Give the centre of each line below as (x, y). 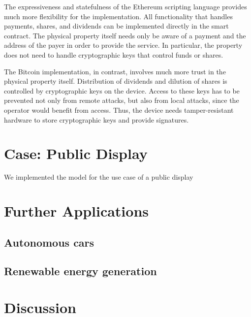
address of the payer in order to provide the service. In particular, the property (123, 45)
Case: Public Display (76, 153)
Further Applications (77, 211)
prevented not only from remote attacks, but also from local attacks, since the (122, 100)
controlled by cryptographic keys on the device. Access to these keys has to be (122, 90)
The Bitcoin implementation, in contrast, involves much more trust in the (115, 71)
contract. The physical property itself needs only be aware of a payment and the (125, 35)
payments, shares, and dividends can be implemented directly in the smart (116, 26)
